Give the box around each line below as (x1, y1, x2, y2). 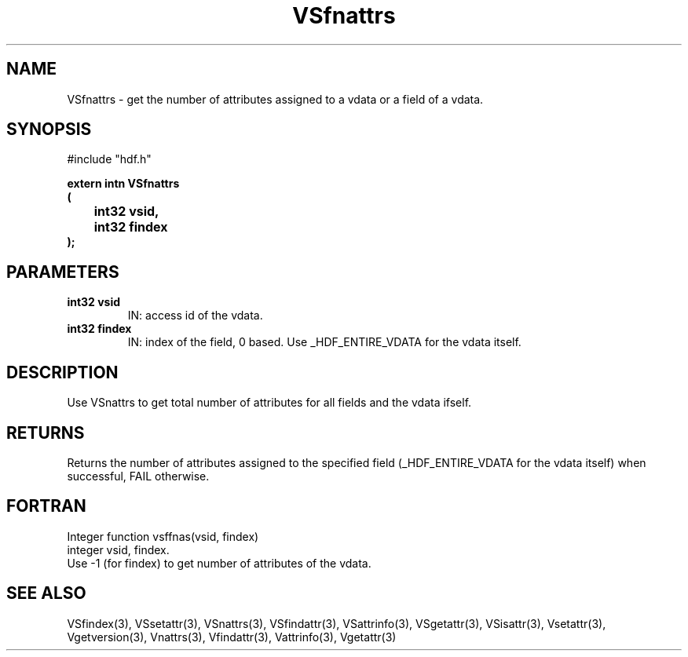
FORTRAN (6, 496, 86, 516)
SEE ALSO (6, 583, 86, 604)
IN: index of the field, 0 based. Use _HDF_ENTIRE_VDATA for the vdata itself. (127, 335, 521, 349)
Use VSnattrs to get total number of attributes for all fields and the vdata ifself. (67, 396, 472, 410)
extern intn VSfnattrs (67, 177, 180, 191)
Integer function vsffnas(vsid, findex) (67, 529, 259, 543)
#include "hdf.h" (67, 152, 152, 166)
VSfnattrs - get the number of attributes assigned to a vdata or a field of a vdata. (67, 92, 484, 106)
